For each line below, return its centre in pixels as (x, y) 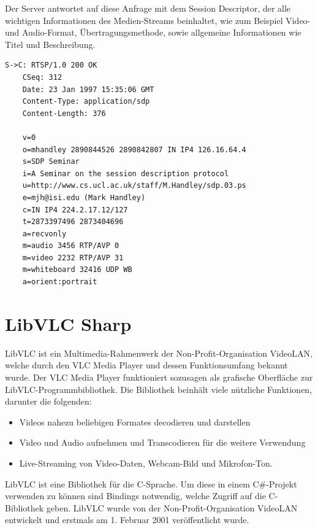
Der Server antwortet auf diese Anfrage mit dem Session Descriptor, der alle (148, 8)
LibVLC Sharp (68, 323)
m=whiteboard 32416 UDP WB (77, 270)
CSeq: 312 (42, 77)
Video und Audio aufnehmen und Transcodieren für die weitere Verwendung (162, 442)
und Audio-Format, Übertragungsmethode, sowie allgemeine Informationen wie (153, 32)
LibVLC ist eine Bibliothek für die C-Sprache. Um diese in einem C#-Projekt (151, 483)
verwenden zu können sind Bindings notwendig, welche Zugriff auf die (135, 496)
